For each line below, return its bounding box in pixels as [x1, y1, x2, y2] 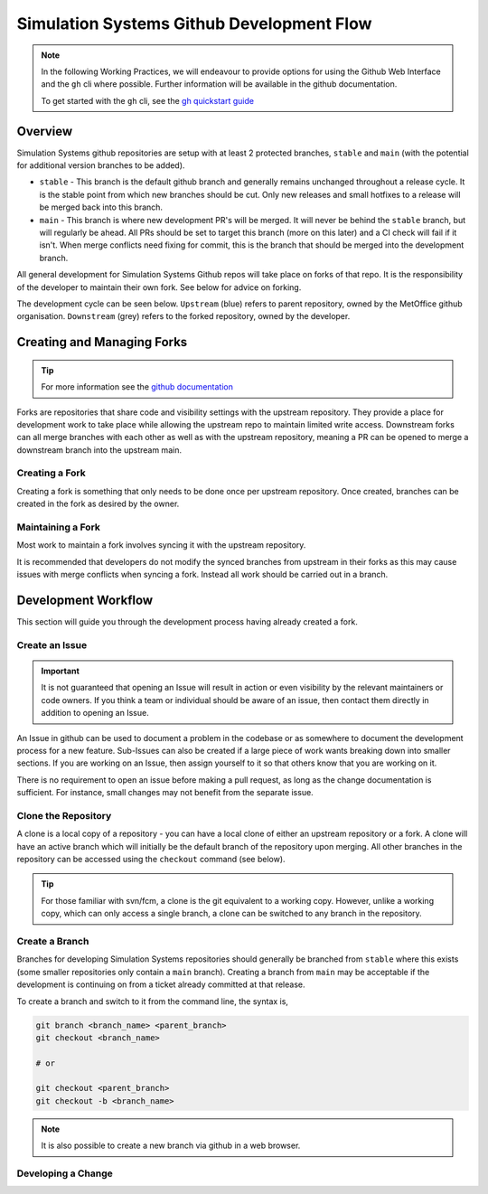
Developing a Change [16, 1167, 113, 1180]
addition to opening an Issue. [41, 708, 149, 719]
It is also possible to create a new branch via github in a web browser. [41, 1140, 301, 1152]
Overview [16, 123, 73, 139]
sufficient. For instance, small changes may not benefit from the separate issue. [16, 787, 314, 798]
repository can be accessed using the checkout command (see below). [16, 854, 286, 865]
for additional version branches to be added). [16, 160, 185, 171]
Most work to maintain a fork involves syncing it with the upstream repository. [16, 540, 306, 550]
